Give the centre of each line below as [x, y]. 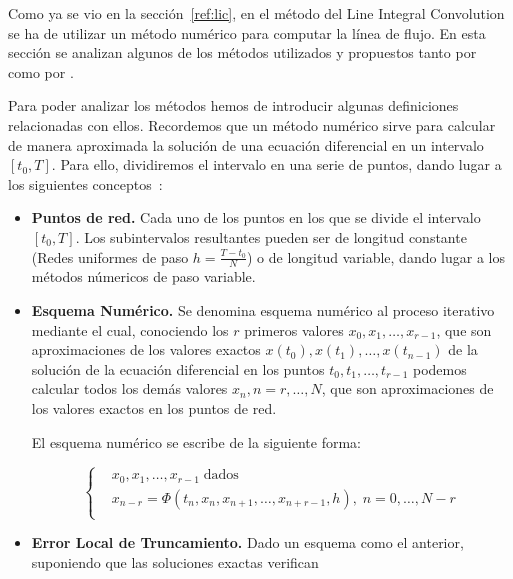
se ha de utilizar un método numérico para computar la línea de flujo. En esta [247, 32]
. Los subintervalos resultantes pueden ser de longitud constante [271, 236]
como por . [41, 71]
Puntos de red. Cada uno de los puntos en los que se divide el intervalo [256, 217]
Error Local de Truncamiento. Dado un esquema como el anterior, [247, 542]
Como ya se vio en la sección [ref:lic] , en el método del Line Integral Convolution [256, 13]
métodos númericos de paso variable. [143, 276]
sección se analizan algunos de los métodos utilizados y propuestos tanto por [242, 52]
